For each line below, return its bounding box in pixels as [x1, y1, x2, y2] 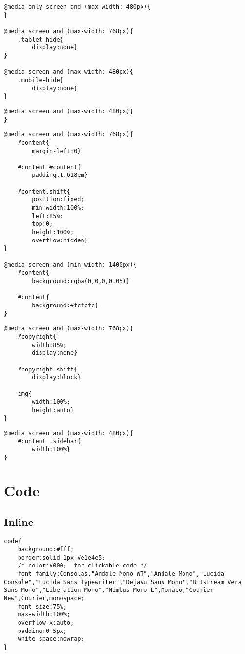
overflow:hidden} [32, 237, 88, 244]
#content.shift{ [18, 188, 71, 195]
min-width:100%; [32, 204, 84, 212]
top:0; [32, 220, 53, 228]
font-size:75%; [18, 603, 67, 610]
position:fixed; [32, 196, 84, 203]
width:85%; [32, 341, 67, 349]
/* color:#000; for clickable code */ [18, 562, 147, 569]
